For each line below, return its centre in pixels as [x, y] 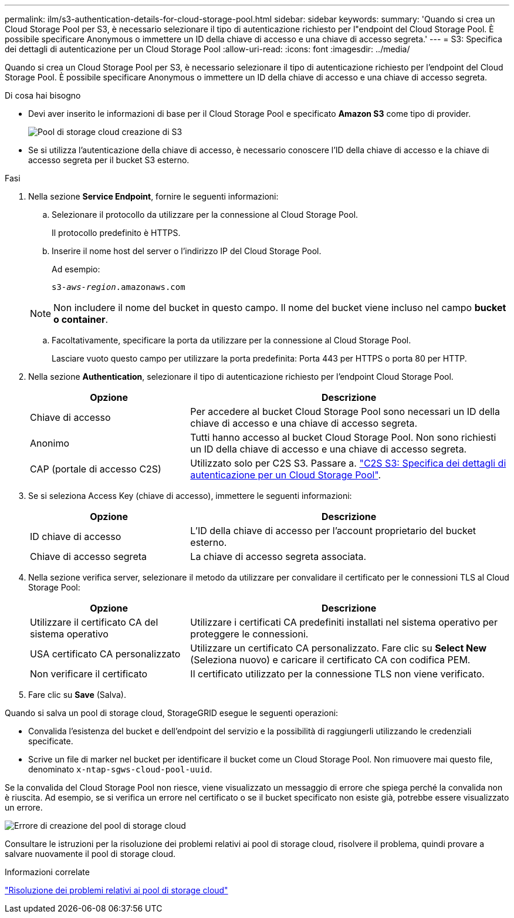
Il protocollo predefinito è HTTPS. [116, 233]
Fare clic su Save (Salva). [77, 695]
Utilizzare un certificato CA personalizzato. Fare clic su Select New [339, 648]
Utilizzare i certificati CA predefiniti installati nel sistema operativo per [344, 622]
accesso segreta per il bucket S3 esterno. [109, 160]
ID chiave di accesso [76, 536]
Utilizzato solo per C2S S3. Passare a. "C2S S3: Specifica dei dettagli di [348, 463]
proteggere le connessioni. [249, 634]
